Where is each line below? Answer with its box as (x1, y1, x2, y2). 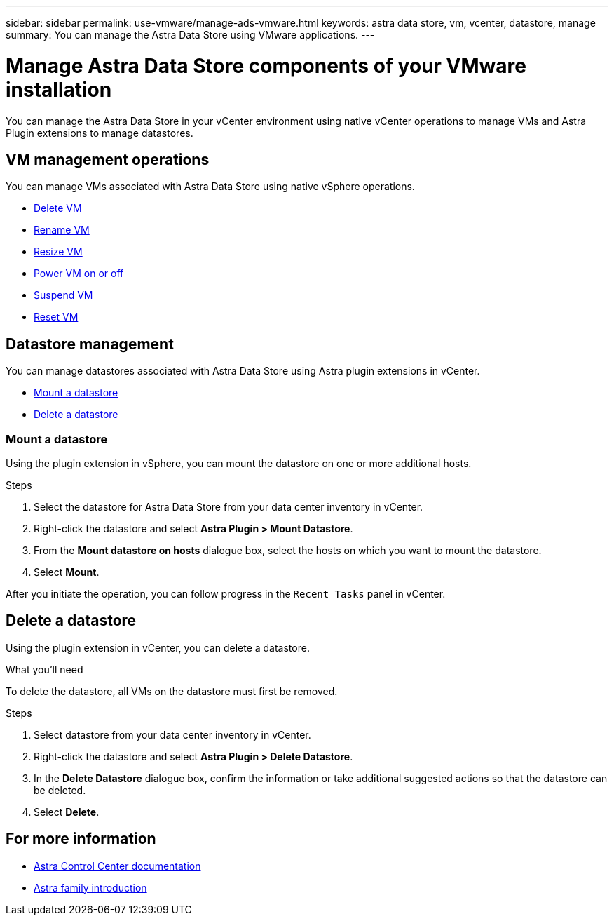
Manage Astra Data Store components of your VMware (6, 53, 526, 78)
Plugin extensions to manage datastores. (6, 126, 193, 139)
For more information (6, 830, 156, 848)
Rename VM (34, 224, 90, 236)
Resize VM (34, 246, 83, 258)
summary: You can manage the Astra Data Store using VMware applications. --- (6, 29, 375, 41)
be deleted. (34, 784, 86, 796)
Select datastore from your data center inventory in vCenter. (34, 728, 311, 741)
